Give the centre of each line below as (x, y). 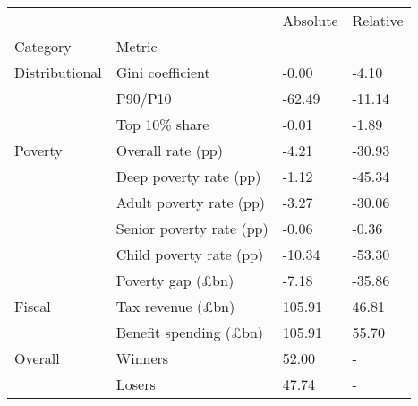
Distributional (58, 72)
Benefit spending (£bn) (190, 332)
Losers (136, 384)
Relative (378, 20)
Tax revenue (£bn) (175, 306)
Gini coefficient (163, 72)
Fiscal (33, 306)
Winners (142, 358)
